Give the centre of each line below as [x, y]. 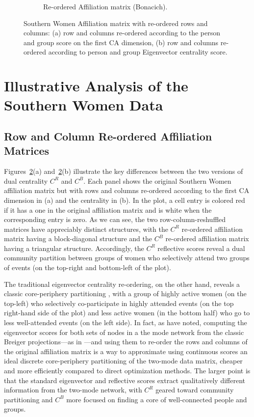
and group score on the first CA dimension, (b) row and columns [121, 42]
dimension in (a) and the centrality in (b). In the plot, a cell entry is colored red [125, 200]
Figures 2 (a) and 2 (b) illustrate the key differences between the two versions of [124, 171]
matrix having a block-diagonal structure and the [78, 238]
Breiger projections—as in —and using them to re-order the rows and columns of [126, 342]
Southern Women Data [84, 105]
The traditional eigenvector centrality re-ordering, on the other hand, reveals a [122, 284]
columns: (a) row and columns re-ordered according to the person [122, 33]
